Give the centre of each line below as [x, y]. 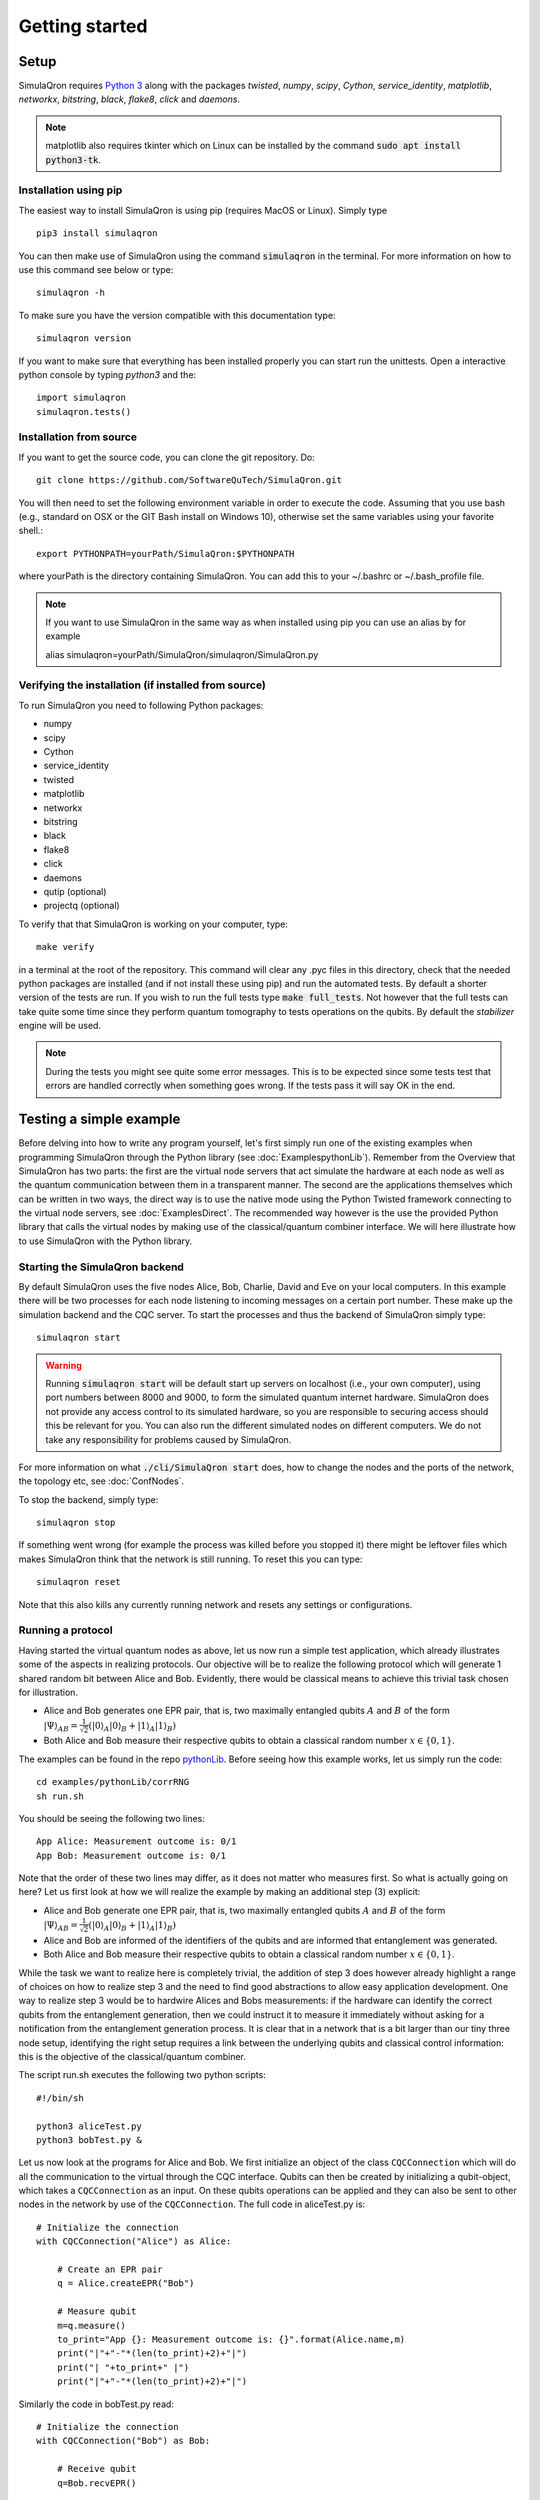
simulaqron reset [78, 1582]
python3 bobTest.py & [89, 2139]
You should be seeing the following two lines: [111, 1818]
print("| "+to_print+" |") [123, 2367]
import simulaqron [81, 398]
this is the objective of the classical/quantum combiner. [132, 2056]
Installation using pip [70, 190]
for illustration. [48, 1692]
